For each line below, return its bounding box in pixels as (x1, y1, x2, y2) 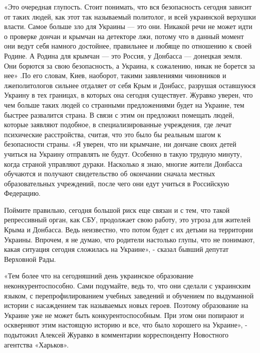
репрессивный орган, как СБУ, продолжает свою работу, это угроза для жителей (4, 214, 251, 225)
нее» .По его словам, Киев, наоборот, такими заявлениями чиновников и (4, 70, 226, 81)
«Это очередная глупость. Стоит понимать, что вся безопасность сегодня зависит (4, 2, 252, 12)
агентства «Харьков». (4, 339, 69, 349)
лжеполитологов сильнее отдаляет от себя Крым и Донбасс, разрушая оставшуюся (4, 80, 256, 90)
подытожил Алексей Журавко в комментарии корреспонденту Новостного (4, 329, 229, 339)
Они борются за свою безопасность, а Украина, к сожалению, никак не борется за (4, 60, 255, 71)
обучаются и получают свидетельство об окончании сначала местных (4, 168, 215, 179)
